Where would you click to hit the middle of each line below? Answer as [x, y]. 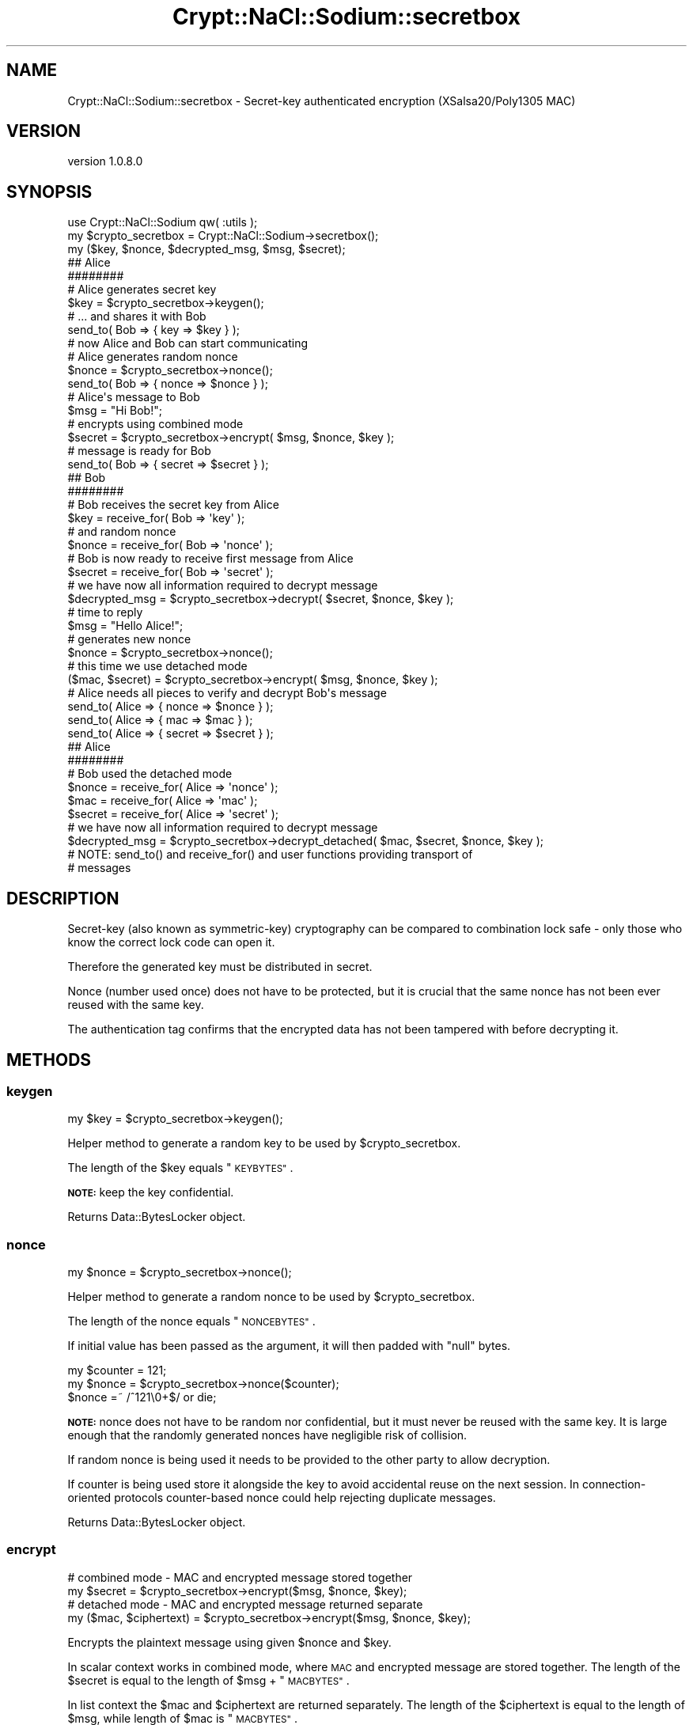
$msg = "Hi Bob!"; [115, 411]
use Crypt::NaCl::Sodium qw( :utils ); [163, 222]
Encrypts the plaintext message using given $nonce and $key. [229, 1642]
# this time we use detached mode [157, 666]
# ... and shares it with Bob [137, 317]
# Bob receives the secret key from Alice [173, 505]
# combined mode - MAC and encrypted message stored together [240, 1577]
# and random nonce [122, 532]
